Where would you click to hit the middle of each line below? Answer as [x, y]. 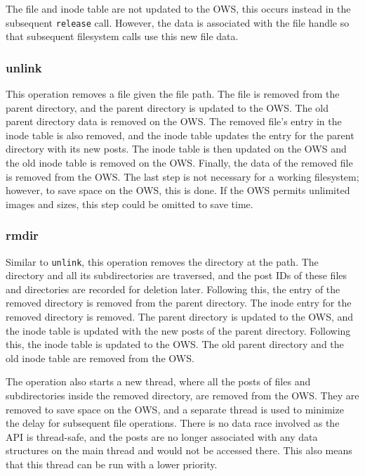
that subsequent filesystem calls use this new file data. [122, 36]
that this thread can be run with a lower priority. [112, 464]
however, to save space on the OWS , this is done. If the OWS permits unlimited [178, 190]
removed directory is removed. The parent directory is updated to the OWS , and [180, 317]
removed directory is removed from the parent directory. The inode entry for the [179, 303]
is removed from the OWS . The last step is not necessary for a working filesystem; [182, 176]
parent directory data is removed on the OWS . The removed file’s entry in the [174, 121]
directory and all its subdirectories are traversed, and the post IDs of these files [177, 275]
